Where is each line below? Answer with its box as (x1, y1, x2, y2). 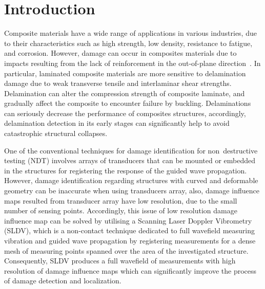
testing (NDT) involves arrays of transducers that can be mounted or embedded (4, 155, 255, 166)
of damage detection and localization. (4, 275, 121, 286)
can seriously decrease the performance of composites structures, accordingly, (4, 107, 246, 118)
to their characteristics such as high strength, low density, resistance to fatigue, (4, 37, 253, 48)
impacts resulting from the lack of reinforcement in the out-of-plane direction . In (4, 57, 261, 68)
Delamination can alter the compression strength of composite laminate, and (4, 87, 245, 98)
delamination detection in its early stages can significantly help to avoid (4, 118, 230, 128)
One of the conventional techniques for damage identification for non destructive (4, 145, 258, 155)
